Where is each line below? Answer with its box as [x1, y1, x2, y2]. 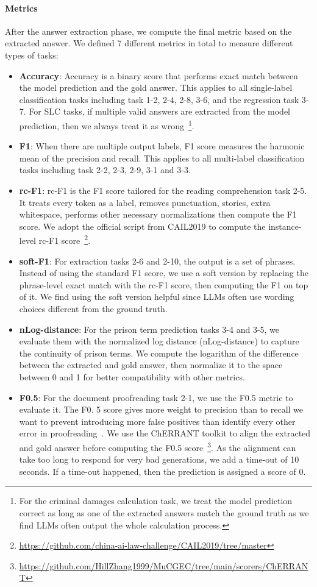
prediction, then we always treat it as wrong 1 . [19, 117, 194, 132]
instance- [268, 219, 302, 232]
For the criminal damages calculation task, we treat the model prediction [19, 494, 293, 507]
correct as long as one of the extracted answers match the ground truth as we [19, 506, 309, 519]
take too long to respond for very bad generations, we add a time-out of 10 [19, 453, 299, 466]
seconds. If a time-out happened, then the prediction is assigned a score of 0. [19, 464, 306, 477]
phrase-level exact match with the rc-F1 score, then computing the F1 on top [19, 278, 308, 291]
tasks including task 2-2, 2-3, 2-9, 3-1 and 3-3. [19, 163, 191, 176]
